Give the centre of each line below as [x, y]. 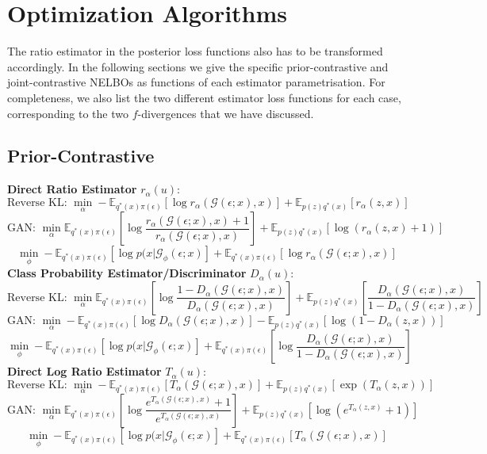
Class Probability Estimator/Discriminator [127, 273]
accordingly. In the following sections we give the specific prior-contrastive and [198, 66]
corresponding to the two [68, 113]
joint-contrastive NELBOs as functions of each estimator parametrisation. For [196, 82]
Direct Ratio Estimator [72, 189]
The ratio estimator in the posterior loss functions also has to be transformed [195, 51]
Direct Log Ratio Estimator [84, 371]
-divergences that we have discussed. [226, 113]
